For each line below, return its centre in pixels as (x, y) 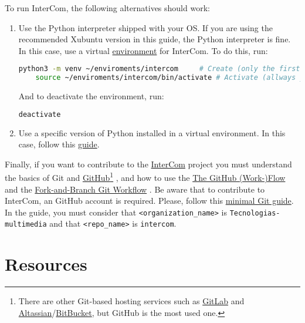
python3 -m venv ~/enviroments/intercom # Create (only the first (159, 69)
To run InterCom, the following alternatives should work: (107, 8)
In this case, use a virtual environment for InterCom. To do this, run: (143, 50)
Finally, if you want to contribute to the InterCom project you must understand (148, 164)
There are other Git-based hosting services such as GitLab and (131, 301)
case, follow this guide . (59, 144)
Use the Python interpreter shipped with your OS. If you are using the (145, 27)
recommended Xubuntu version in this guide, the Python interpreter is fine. (155, 39)
